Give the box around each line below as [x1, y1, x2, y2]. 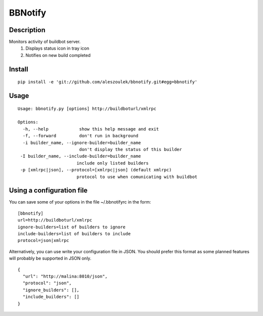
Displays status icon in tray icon [25, 45, 90, 51]
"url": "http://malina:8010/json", [22, 273, 108, 279]
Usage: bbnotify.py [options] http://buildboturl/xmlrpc [18, 106, 157, 112]
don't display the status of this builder [79, 147, 182, 152]
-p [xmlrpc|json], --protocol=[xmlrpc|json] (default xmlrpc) [20, 167, 172, 173]
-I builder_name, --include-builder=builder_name [20, 153, 141, 159]
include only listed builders [76, 160, 149, 166]
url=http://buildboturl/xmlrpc [18, 217, 93, 223]
